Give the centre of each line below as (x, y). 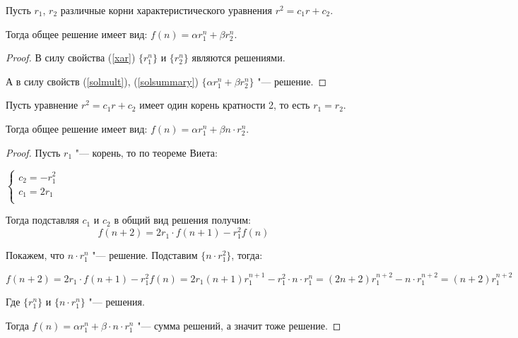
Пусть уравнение (42, 105)
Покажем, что (35, 255)
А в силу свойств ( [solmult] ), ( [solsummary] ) (102, 81)
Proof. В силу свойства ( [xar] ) (71, 58)
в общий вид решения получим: (183, 220)
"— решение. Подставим (145, 255)
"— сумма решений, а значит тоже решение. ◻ (239, 325)
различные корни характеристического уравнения (166, 10)
